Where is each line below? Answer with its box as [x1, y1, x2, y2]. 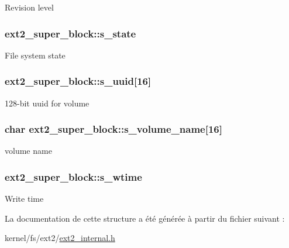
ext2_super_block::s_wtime [5, 169, 142, 184]
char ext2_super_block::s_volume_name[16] [5, 122, 222, 136]
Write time [5, 192, 44, 205]
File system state [5, 49, 66, 61]
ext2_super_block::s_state [5, 26, 136, 40]
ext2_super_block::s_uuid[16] [5, 74, 152, 88]
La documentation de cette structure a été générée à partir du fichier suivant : [5, 212, 285, 224]
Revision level [5, 1, 54, 13]
